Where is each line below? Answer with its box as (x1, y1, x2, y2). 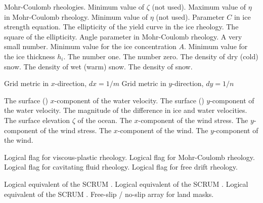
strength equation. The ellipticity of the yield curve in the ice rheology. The (4, 21, 239, 32)
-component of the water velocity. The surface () (54, 95, 204, 105)
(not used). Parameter (156, 11, 225, 22)
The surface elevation (4, 114, 70, 125)
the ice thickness (4, 51, 55, 61)
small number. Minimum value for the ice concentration (4, 41, 177, 52)
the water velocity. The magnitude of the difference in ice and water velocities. (4, 105, 247, 115)
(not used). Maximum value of (152, 2, 246, 12)
